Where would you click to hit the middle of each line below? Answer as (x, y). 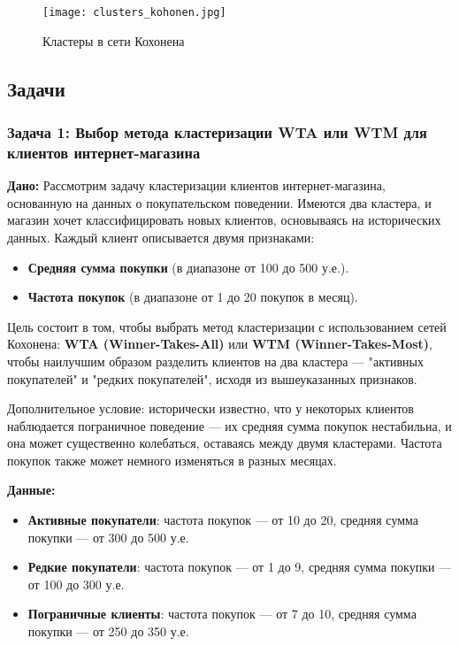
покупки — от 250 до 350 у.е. (108, 631)
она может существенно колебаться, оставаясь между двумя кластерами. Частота (225, 443)
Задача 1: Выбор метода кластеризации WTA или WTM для (217, 131)
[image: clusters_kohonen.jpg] (134, 12)
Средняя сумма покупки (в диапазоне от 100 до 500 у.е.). (188, 267)
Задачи (36, 88)
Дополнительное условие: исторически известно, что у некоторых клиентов (210, 408)
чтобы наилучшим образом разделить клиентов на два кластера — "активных (215, 361)
